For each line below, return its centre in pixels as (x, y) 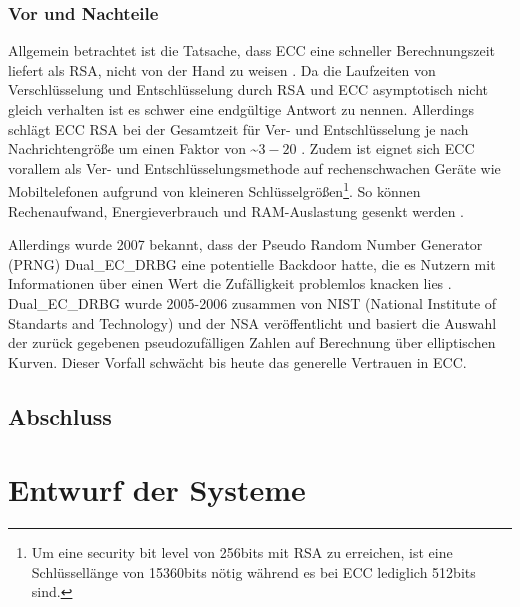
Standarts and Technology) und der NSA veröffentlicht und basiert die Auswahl (252, 322)
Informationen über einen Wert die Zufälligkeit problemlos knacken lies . (230, 283)
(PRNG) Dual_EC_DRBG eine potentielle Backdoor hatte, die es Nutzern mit (252, 263)
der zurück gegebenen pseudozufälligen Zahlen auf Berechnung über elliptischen (252, 342)
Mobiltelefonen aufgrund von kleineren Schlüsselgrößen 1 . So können (214, 190)
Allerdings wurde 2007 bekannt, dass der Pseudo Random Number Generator (245, 244)
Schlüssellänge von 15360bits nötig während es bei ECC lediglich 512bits (253, 571)
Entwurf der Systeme (157, 489)
